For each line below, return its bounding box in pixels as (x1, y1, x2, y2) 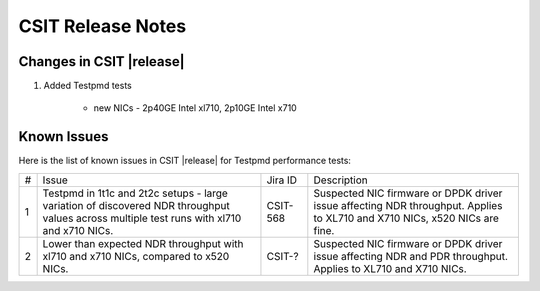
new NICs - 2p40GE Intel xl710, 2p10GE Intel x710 (93, 102, 297, 114)
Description (313, 173, 369, 187)
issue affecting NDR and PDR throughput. (313, 249, 509, 263)
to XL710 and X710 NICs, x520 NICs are (313, 211, 500, 225)
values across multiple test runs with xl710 (42, 211, 242, 225)
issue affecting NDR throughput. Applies (313, 198, 503, 212)
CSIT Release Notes (18, 15, 187, 37)
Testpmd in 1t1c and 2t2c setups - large (42, 186, 229, 200)
